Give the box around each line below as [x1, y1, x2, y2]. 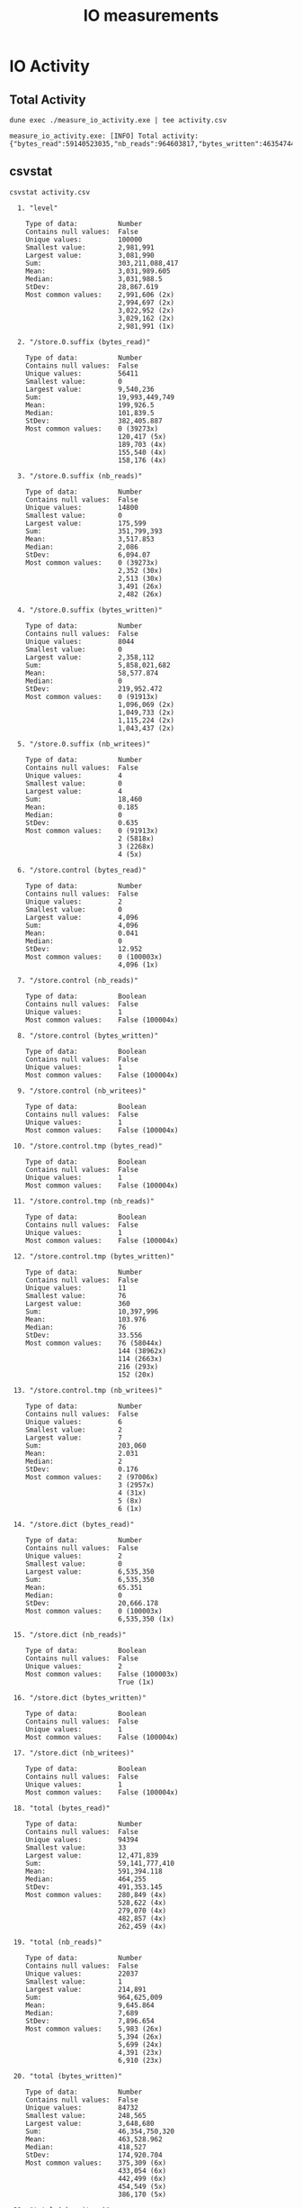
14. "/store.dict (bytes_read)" [13, 1520, 135, 1529]
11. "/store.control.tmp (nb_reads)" [13, 1196, 155, 1205]
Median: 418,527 [25, 2142, 147, 2151]
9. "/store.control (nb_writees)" [17, 1086, 147, 1095]
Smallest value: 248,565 [25, 2111, 147, 2120]
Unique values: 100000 [25, 235, 143, 244]
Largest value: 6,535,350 [25, 1567, 155, 1576]
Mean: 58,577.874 [25, 668, 159, 677]
